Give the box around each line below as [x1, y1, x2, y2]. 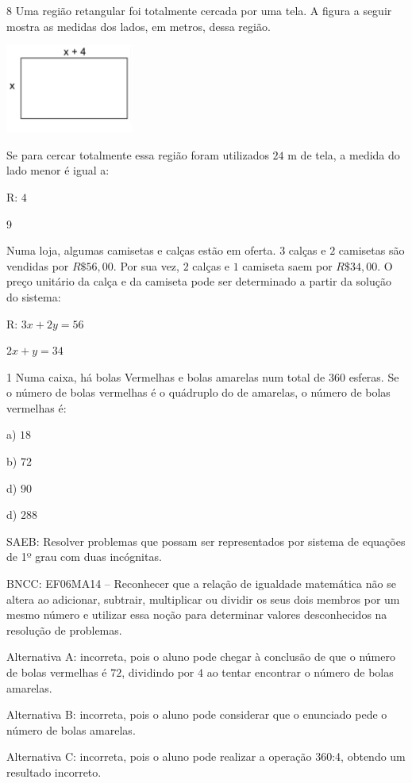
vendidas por [6, 257, 69, 274]
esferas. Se [348, 368, 399, 385]
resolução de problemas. [6, 621, 122, 638]
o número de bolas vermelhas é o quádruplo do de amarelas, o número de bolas [6, 384, 391, 401]
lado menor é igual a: [6, 162, 110, 178]
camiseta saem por [242, 257, 333, 274]
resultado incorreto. [6, 763, 102, 780]
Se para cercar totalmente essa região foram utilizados [6, 146, 269, 163]
